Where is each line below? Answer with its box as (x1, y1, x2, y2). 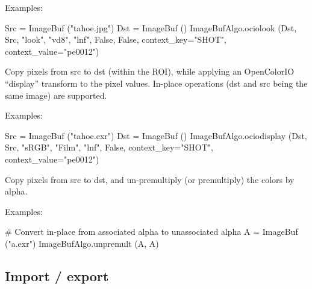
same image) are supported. (5, 89, 107, 101)
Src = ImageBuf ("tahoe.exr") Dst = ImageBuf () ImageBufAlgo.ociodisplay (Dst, (5, 129, 307, 141)
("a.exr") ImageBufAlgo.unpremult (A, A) (5, 237, 159, 249)
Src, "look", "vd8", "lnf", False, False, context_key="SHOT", (5, 33, 227, 46)
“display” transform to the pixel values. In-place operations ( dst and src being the (5, 76, 308, 89)
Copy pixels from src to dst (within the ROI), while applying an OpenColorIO (5, 65, 295, 78)
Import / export (5, 266, 109, 285)
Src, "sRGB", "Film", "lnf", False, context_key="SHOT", (5, 141, 213, 154)
